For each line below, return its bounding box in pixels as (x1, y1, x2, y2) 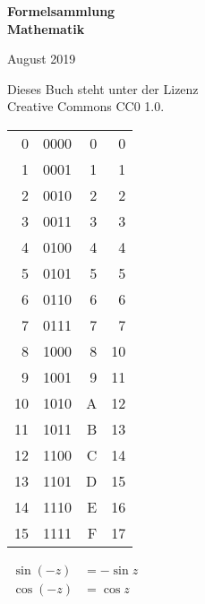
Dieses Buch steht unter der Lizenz (7, 79, 199, 98)
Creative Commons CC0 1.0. (7, 97, 165, 116)
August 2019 (7, 49, 76, 68)
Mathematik (7, 19, 85, 38)
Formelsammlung (7, 2, 115, 20)
